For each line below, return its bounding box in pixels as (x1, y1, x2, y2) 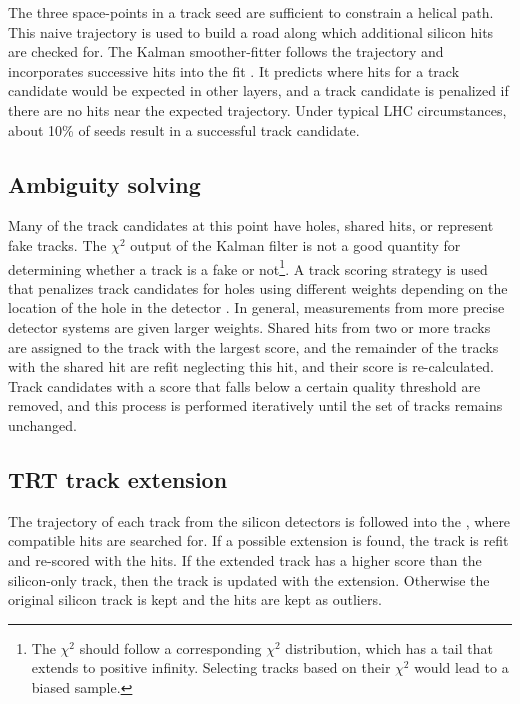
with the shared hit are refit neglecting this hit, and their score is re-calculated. (8, 356, 494, 377)
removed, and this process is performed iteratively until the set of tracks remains (8, 395, 503, 416)
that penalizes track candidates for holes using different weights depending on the (8, 277, 508, 298)
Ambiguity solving (8, 168, 201, 199)
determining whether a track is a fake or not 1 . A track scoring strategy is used (8, 255, 488, 279)
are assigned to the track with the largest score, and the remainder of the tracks (8, 336, 499, 357)
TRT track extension (8, 463, 228, 494)
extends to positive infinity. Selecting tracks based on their (31, 657, 391, 678)
